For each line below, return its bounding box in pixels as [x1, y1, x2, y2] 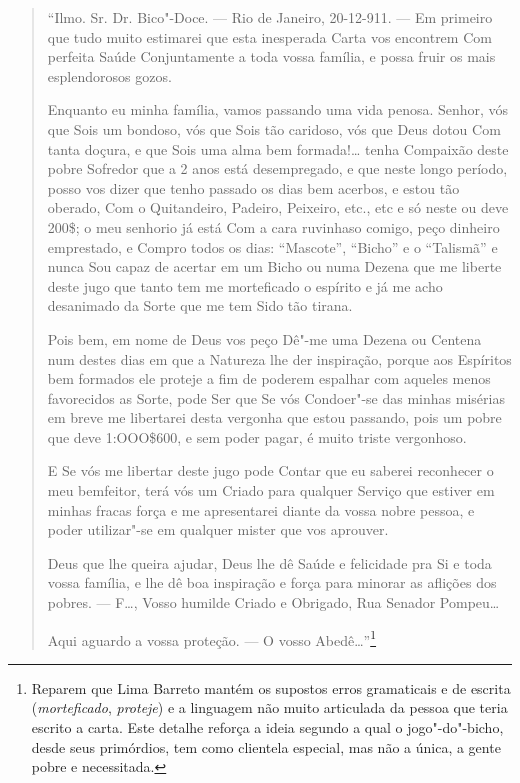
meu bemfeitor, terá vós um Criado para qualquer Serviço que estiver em [47, 480, 495, 501]
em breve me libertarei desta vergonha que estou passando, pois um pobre [47, 407, 502, 428]
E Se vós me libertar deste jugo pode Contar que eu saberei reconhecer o [47, 460, 494, 481]
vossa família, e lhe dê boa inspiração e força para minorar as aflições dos [47, 572, 497, 593]
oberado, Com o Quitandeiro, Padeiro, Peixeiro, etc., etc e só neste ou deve [47, 197, 509, 218]
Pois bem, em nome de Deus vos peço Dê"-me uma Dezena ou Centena [47, 328, 482, 349]
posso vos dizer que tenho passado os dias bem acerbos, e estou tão [47, 177, 460, 198]
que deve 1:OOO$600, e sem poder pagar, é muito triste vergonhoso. [47, 426, 467, 447]
